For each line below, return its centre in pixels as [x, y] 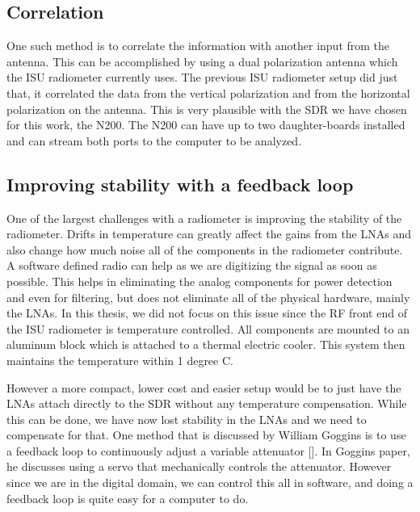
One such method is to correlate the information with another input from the [198, 46]
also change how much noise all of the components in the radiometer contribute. [205, 249]
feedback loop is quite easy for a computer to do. [128, 498]
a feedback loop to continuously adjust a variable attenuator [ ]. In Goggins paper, [208, 450]
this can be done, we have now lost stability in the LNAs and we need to [187, 419]
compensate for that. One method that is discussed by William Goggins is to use [206, 435]
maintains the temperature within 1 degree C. [120, 360]
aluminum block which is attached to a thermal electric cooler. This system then [206, 344]
